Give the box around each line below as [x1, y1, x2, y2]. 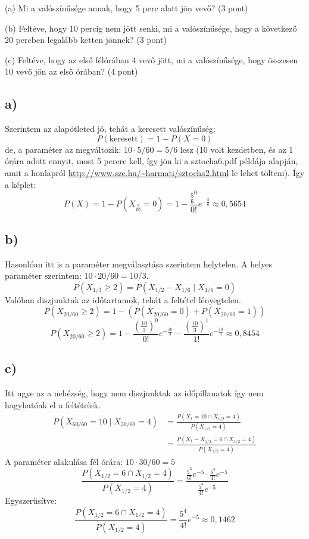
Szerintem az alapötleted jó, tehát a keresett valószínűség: [5, 122, 216, 135]
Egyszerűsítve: [5, 494, 57, 507]
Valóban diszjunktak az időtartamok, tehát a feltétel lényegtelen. [5, 293, 241, 306]
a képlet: [5, 178, 36, 190]
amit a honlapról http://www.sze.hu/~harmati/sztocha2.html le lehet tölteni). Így [5, 166, 305, 178]
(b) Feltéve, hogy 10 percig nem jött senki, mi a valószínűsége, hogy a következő [5, 21, 297, 34]
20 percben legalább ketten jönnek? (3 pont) [5, 33, 167, 46]
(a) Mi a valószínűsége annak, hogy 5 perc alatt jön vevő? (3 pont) [5, 2, 248, 14]
